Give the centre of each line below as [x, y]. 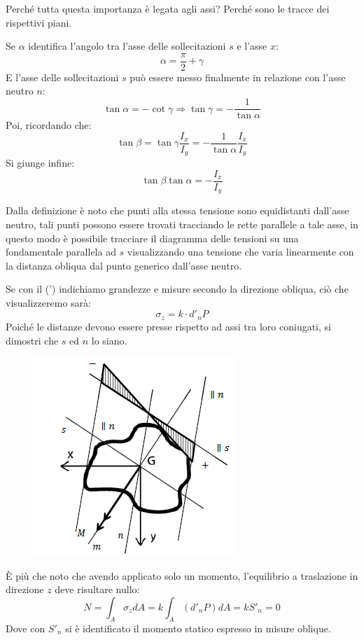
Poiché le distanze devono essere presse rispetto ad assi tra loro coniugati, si [168, 326]
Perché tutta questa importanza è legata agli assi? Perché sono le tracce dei [168, 8]
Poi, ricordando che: [49, 125]
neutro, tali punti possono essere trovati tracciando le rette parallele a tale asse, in [182, 224]
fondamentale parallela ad [61, 252]
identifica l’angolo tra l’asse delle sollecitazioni [127, 46]
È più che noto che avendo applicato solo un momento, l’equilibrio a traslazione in [182, 575]
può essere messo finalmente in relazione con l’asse [238, 77]
